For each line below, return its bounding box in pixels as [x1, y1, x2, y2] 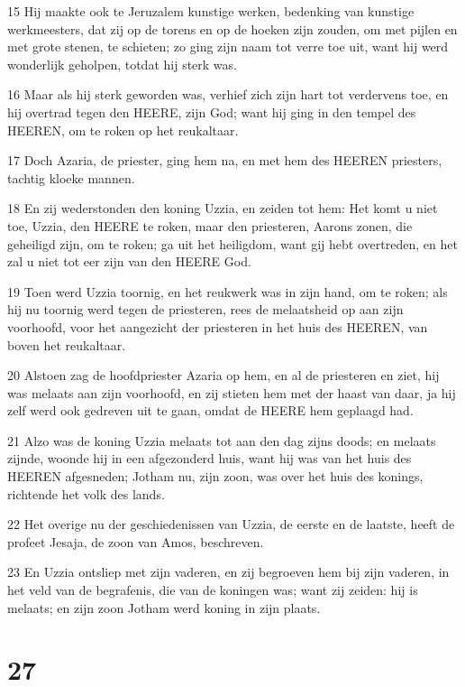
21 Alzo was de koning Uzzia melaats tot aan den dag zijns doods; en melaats [7, 431, 436, 450]
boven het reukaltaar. [7, 335, 126, 354]
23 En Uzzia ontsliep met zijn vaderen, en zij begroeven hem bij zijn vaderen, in [7, 562, 450, 581]
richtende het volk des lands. [7, 484, 165, 503]
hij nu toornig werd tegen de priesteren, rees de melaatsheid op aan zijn [7, 300, 404, 319]
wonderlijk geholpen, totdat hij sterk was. [7, 54, 237, 73]
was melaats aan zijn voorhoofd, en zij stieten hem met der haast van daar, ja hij [7, 383, 456, 402]
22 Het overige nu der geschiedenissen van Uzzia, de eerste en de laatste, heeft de [7, 515, 455, 534]
